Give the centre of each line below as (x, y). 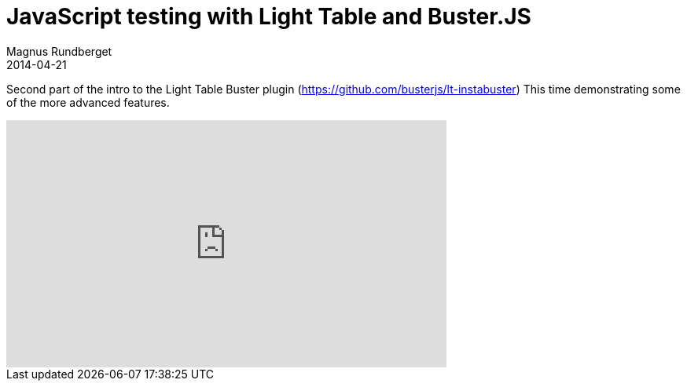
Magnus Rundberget (59, 51)
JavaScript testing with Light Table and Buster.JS (269, 16)
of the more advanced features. (88, 102)
